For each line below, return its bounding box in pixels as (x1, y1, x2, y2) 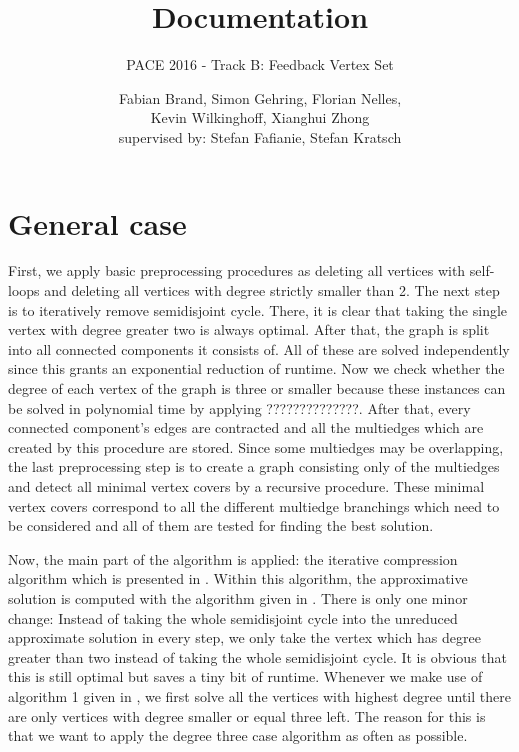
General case (8, 202, 187, 243)
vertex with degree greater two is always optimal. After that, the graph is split (8, 319, 490, 340)
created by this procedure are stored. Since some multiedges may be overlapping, (8, 436, 504, 457)
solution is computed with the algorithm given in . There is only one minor (8, 587, 468, 608)
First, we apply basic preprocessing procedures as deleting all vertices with (8, 260, 466, 281)
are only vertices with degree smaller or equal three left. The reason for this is (8, 705, 486, 726)
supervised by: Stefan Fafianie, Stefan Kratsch (118, 126, 402, 147)
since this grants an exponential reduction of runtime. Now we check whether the (8, 358, 505, 379)
